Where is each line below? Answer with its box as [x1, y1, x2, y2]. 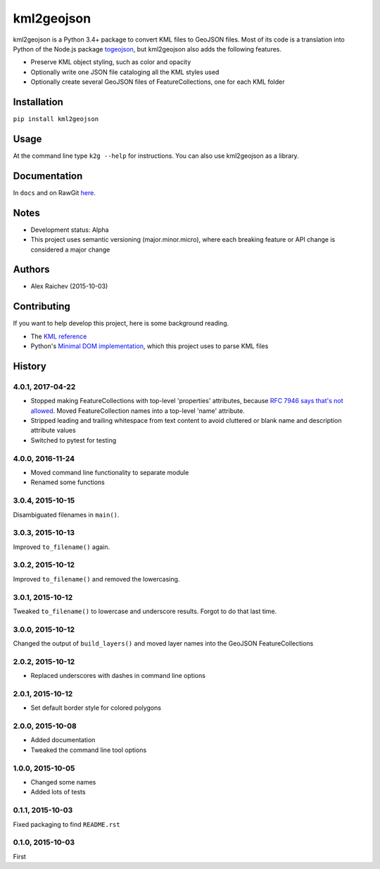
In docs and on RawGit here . [13, 188, 96, 197]
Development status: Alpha [30, 226, 109, 234]
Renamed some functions [30, 478, 105, 486]
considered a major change [30, 245, 110, 254]
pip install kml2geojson [13, 115, 99, 123]
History [13, 360, 47, 372]
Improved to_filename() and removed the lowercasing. [13, 574, 180, 583]
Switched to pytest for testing [30, 436, 117, 444]
